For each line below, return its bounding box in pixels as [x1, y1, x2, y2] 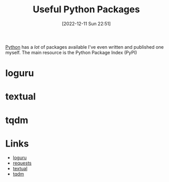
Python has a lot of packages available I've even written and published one [5, 44, 164, 50]
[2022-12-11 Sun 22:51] [62, 21, 111, 27]
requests [12, 160, 32, 166]
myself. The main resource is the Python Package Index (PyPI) [5, 49, 137, 55]
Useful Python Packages [32, 4, 140, 15]
